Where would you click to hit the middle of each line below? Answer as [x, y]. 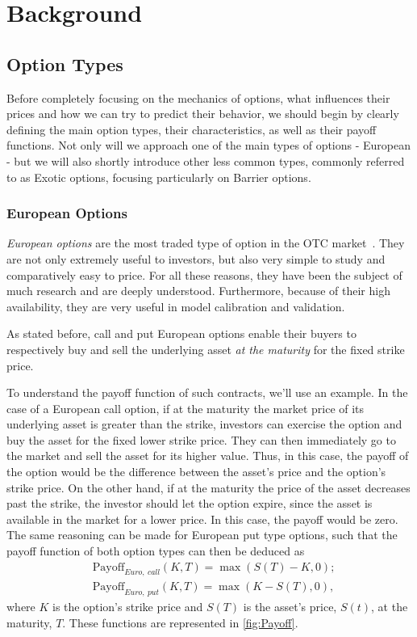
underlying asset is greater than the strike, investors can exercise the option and [204, 424]
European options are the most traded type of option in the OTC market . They [206, 243]
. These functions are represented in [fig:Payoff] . [180, 622]
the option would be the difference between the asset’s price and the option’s [196, 472]
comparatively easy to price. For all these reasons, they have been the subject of [204, 274]
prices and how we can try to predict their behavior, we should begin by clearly [203, 114]
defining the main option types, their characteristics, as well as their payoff [192, 129]
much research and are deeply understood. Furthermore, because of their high [198, 291]
